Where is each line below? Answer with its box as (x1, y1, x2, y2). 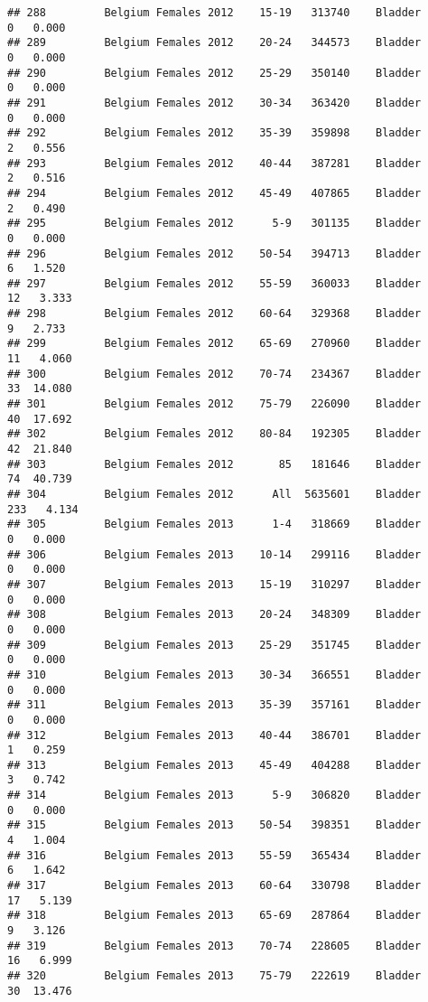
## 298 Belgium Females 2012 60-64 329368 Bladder (7, 307, 422, 321)
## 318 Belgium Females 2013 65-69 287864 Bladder (7, 909, 422, 922)
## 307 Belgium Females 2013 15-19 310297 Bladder (7, 577, 422, 591)
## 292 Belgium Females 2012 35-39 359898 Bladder (7, 126, 422, 140)
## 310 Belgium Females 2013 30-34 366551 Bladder (7, 668, 422, 681)
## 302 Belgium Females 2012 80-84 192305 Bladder (7, 427, 422, 441)
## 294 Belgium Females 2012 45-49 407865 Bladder (7, 186, 422, 200)
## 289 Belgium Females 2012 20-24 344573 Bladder (7, 36, 422, 50)
